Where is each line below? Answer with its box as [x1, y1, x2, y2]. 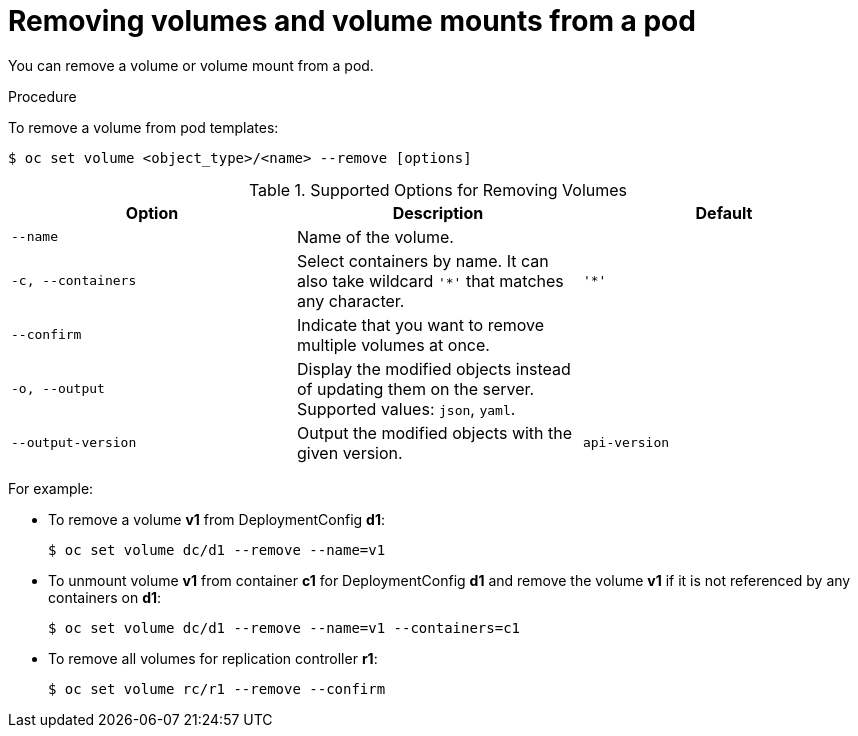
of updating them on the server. [296, 378, 535, 399]
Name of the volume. [296, 226, 454, 247]
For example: [8, 479, 94, 497]
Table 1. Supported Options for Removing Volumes [248, 179, 628, 200]
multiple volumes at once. [296, 334, 490, 355]
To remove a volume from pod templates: [8, 118, 279, 136]
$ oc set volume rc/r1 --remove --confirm [48, 680, 386, 697]
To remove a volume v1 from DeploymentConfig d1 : [48, 510, 385, 528]
